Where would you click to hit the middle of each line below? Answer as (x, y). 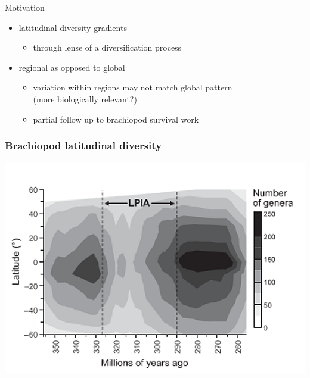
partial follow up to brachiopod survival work (116, 119)
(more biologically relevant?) (85, 99)
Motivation (25, 7)
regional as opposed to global (72, 67)
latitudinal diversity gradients (73, 27)
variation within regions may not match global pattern (133, 87)
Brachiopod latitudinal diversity (83, 146)
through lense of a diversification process (107, 47)
